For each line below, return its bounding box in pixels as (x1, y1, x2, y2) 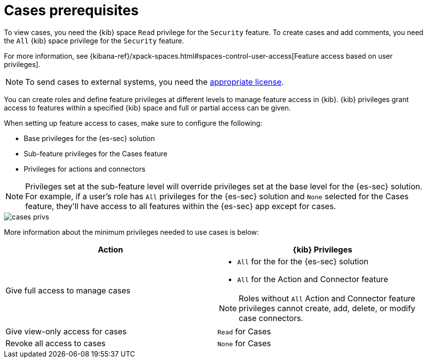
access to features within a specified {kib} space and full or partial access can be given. (4, 103, 291, 112)
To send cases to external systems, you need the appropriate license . (25, 76, 284, 87)
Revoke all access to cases (5, 338, 106, 348)
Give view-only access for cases (5, 326, 127, 336)
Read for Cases (217, 326, 271, 336)
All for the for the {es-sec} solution (237, 256, 369, 266)
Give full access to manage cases (5, 285, 130, 295)
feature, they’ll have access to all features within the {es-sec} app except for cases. (25, 201, 336, 211)
